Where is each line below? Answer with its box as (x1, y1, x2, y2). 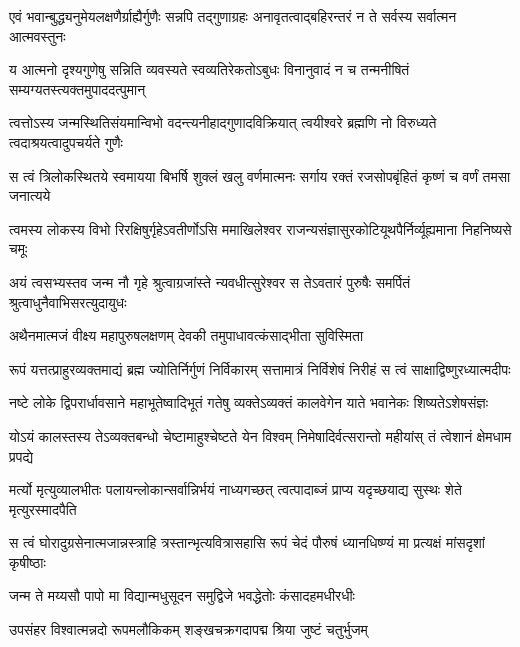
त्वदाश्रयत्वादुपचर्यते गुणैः (9, 131, 123, 152)
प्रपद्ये (9, 445, 33, 466)
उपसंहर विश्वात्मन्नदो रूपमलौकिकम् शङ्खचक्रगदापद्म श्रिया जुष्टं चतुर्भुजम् (9, 619, 368, 640)
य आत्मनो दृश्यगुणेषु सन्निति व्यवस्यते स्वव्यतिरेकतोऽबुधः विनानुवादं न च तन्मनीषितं (9, 59, 410, 80)
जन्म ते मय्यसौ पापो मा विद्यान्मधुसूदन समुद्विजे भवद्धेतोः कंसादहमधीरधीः (9, 585, 355, 606)
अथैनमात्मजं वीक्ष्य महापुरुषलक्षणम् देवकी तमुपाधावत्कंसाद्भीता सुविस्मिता (9, 325, 364, 346)
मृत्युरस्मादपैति (9, 498, 77, 519)
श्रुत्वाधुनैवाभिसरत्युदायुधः (9, 291, 127, 312)
